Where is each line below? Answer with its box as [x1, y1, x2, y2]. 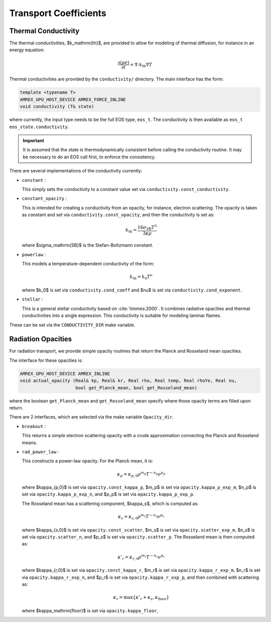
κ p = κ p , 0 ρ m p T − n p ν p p [117, 470, 166, 478]
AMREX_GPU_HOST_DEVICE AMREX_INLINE [20, 371, 110, 376]
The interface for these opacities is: [9, 357, 83, 363]
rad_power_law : [22, 449, 59, 455]
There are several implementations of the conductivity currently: [9, 168, 143, 174]
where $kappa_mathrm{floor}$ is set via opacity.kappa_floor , [22, 607, 158, 613]
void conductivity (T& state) [20, 103, 94, 110]
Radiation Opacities [9, 335, 72, 344]
